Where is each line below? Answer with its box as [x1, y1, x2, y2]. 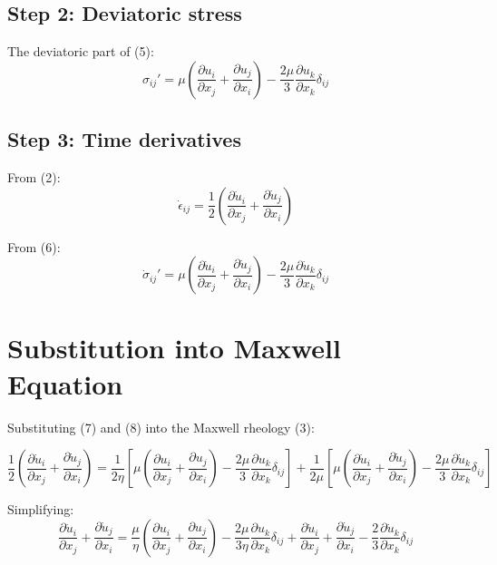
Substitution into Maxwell [7, 329, 341, 366]
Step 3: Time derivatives [7, 125, 241, 153]
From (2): [7, 168, 61, 186]
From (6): [7, 237, 61, 256]
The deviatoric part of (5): [7, 42, 154, 61]
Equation [7, 365, 123, 402]
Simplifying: [7, 500, 74, 519]
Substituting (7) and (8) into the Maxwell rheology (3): [7, 417, 315, 436]
